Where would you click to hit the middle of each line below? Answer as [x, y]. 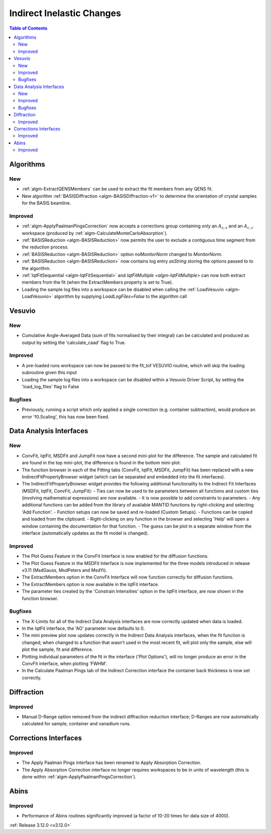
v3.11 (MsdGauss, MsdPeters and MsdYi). [64, 570]
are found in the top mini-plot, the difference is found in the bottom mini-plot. [101, 463]
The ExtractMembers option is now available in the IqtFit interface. [90, 584]
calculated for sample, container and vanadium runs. [76, 724]
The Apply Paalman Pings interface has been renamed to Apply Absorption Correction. [112, 763]
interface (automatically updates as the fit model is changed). [85, 533]
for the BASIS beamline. [46, 203]
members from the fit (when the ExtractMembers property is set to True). [97, 282]
